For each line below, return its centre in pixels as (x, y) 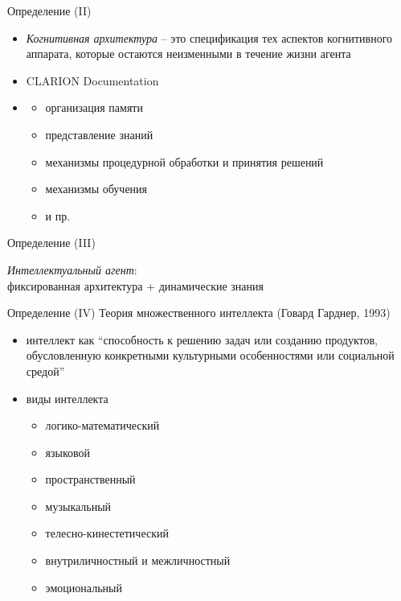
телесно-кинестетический (107, 533)
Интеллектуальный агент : (72, 269)
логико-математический (102, 425)
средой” (45, 370)
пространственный (90, 479)
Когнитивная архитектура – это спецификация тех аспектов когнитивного (209, 37)
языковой (68, 452)
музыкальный (78, 506)
